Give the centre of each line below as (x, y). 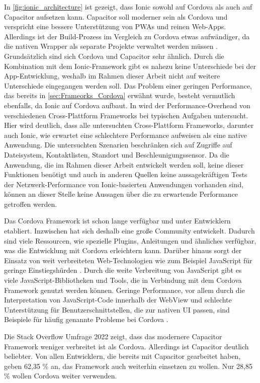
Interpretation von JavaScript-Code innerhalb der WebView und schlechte (118, 300)
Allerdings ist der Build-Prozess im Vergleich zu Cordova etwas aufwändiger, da (127, 36)
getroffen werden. (31, 204)
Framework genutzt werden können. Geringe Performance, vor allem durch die (124, 290)
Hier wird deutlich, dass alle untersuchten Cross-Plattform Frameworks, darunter (129, 125)
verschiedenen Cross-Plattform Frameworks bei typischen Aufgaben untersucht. (126, 115)
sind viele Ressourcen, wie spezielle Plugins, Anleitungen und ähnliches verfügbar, (130, 240)
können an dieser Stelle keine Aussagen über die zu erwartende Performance (121, 194)
